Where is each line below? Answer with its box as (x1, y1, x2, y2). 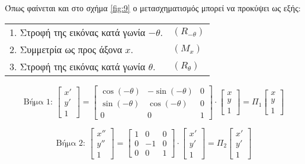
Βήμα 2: (56, 139, 85, 147)
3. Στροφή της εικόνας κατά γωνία (9, 59, 146, 73)
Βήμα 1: (23, 98, 53, 107)
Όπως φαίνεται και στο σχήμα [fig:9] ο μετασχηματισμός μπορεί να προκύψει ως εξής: (5, 2, 301, 14)
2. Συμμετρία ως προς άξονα (9, 42, 123, 56)
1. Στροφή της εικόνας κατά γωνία (9, 25, 146, 39)
